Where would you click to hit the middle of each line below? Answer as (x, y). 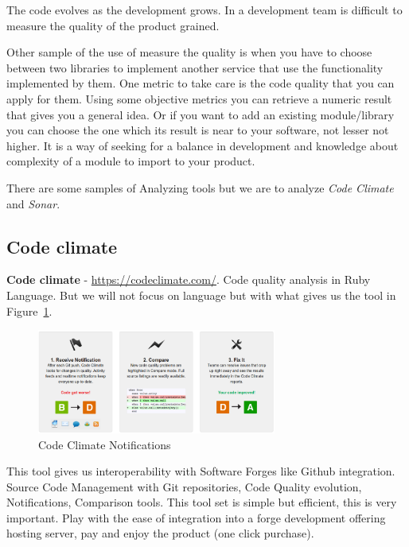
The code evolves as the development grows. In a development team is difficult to (204, 10)
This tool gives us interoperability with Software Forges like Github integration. (201, 471)
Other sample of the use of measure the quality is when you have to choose (189, 52)
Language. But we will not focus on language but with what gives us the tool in (201, 295)
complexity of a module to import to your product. (131, 161)
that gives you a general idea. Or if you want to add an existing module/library (201, 114)
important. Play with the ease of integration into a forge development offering (196, 517)
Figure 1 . (29, 310)
